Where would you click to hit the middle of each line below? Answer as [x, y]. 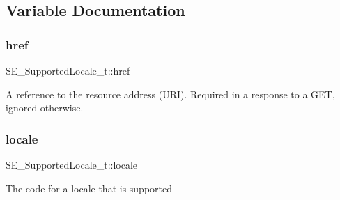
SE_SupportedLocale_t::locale [72, 164]
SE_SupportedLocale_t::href [68, 70]
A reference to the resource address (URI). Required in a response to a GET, [170, 94]
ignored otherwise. [45, 108]
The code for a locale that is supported [89, 188]
